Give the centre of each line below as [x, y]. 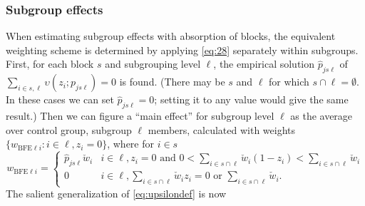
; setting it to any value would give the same [251, 99]
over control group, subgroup [69, 129]
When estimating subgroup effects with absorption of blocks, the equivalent [171, 36]
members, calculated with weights [222, 129]
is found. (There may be [172, 82]
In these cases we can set [60, 99]
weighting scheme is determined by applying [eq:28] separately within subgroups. [182, 50]
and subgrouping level [153, 64]
